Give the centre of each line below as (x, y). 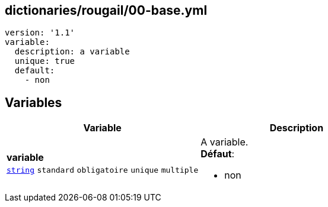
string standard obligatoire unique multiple (103, 170)
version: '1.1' (40, 33)
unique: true (45, 61)
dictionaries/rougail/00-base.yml (106, 10)
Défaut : (218, 154)
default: (35, 71)
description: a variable (72, 52)
